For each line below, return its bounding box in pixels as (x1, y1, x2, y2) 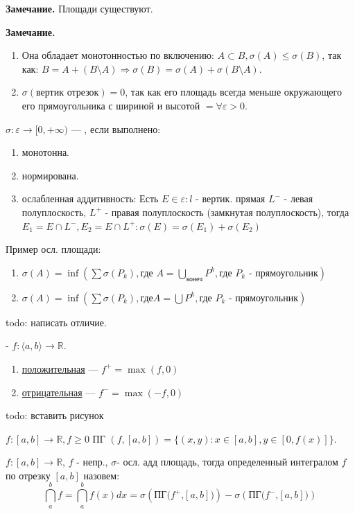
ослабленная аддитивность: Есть (21, 191, 159, 206)
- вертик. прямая (196, 191, 266, 206)
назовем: (83, 468, 120, 482)
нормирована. (21, 168, 79, 182)
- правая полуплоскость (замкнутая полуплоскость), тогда (105, 204, 349, 219)
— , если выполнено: (71, 121, 161, 136)
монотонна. (21, 145, 69, 159)
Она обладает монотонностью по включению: (21, 48, 214, 62)
